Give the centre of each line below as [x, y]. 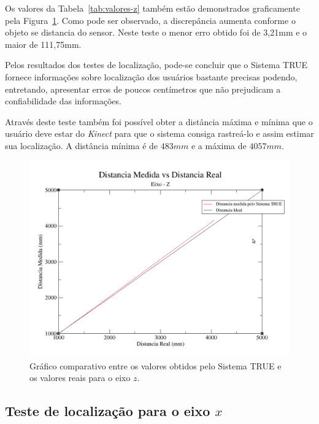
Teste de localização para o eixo [108, 411]
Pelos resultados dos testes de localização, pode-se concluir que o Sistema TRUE [156, 65]
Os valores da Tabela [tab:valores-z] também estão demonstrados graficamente [152, 8]
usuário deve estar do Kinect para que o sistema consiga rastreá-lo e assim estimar [159, 133]
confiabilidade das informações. [63, 101]
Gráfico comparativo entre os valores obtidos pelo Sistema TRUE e [156, 365]
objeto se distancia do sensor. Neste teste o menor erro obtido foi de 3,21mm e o [156, 32]
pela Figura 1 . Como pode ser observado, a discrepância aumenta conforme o [150, 20]
